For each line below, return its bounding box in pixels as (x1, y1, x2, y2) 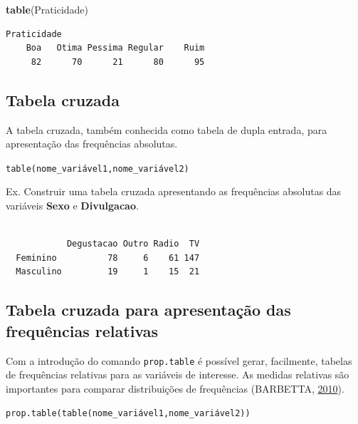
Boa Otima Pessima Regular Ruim (26, 43, 205, 53)
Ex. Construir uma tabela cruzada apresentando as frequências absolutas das (6, 184, 342, 199)
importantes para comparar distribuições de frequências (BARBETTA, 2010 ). (6, 381, 344, 395)
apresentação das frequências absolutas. (6, 136, 178, 151)
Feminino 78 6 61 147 (16, 252, 200, 263)
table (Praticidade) (6, 2, 89, 16)
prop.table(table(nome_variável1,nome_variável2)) (6, 408, 251, 419)
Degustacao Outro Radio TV (66, 239, 200, 249)
